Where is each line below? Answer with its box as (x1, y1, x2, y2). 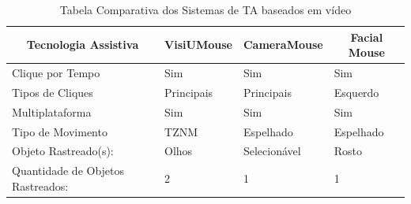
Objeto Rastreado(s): (12, 143, 114, 159)
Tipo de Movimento (12, 123, 107, 139)
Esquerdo (334, 83, 379, 100)
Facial (350, 28, 383, 45)
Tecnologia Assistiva (26, 36, 139, 53)
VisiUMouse (164, 36, 232, 53)
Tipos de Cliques (12, 83, 93, 100)
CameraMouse (243, 36, 323, 53)
